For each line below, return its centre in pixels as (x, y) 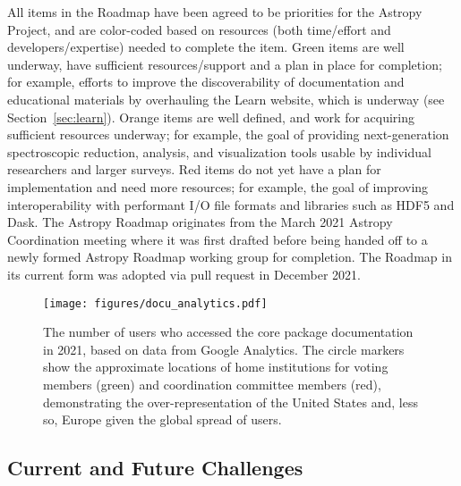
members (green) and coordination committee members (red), (212, 384)
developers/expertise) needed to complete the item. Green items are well (206, 47)
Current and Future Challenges (155, 468)
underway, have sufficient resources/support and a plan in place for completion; (225, 64)
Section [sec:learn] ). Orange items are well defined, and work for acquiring (211, 117)
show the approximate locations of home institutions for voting (216, 367)
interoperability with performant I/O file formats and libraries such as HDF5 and (231, 204)
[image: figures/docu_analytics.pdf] (155, 303)
